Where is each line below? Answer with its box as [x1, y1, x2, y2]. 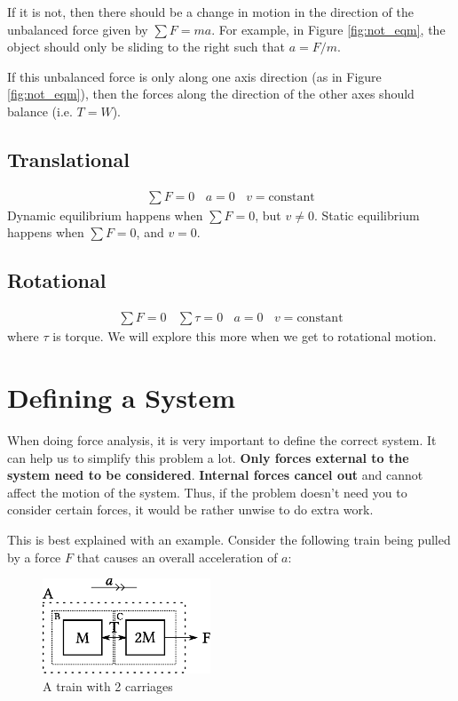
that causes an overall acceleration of [76, 547, 278, 566]
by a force [7, 547, 61, 566]
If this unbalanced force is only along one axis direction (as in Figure [7, 67, 382, 85]
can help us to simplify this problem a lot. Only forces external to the [7, 448, 409, 466]
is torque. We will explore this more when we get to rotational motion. [52, 327, 437, 346]
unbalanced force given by [7, 20, 148, 38]
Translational [7, 145, 130, 172]
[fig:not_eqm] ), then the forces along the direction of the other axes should [7, 84, 415, 103]
